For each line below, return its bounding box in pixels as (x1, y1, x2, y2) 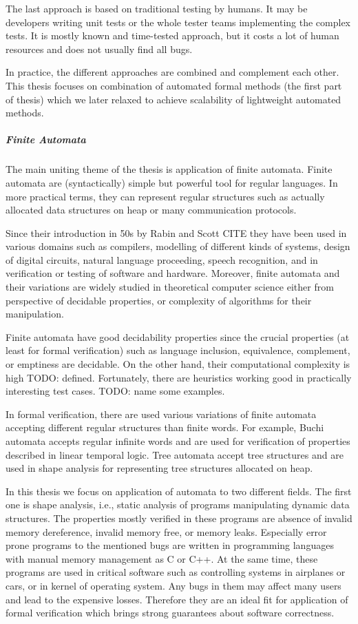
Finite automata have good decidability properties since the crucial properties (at (6, 329, 350, 344)
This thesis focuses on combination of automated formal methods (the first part (6, 78, 342, 92)
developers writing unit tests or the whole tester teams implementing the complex (6, 14, 350, 29)
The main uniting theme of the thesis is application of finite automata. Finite (6, 162, 333, 176)
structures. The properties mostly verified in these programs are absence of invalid (6, 510, 352, 525)
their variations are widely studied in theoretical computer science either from (6, 280, 334, 294)
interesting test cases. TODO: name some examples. (6, 384, 225, 398)
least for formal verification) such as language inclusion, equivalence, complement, (6, 343, 350, 357)
